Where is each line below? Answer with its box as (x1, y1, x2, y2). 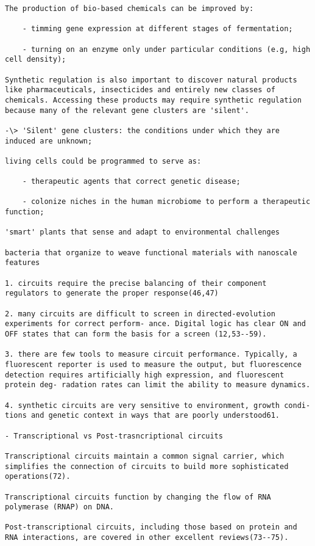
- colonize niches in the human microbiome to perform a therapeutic (22, 197, 311, 206)
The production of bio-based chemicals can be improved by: (5, 4, 254, 13)
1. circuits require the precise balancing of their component (5, 278, 267, 288)
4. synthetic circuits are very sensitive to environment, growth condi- (5, 401, 311, 410)
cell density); (5, 55, 66, 64)
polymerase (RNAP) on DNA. (5, 503, 114, 512)
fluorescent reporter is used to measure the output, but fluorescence (5, 360, 302, 369)
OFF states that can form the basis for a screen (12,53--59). (5, 330, 267, 338)
